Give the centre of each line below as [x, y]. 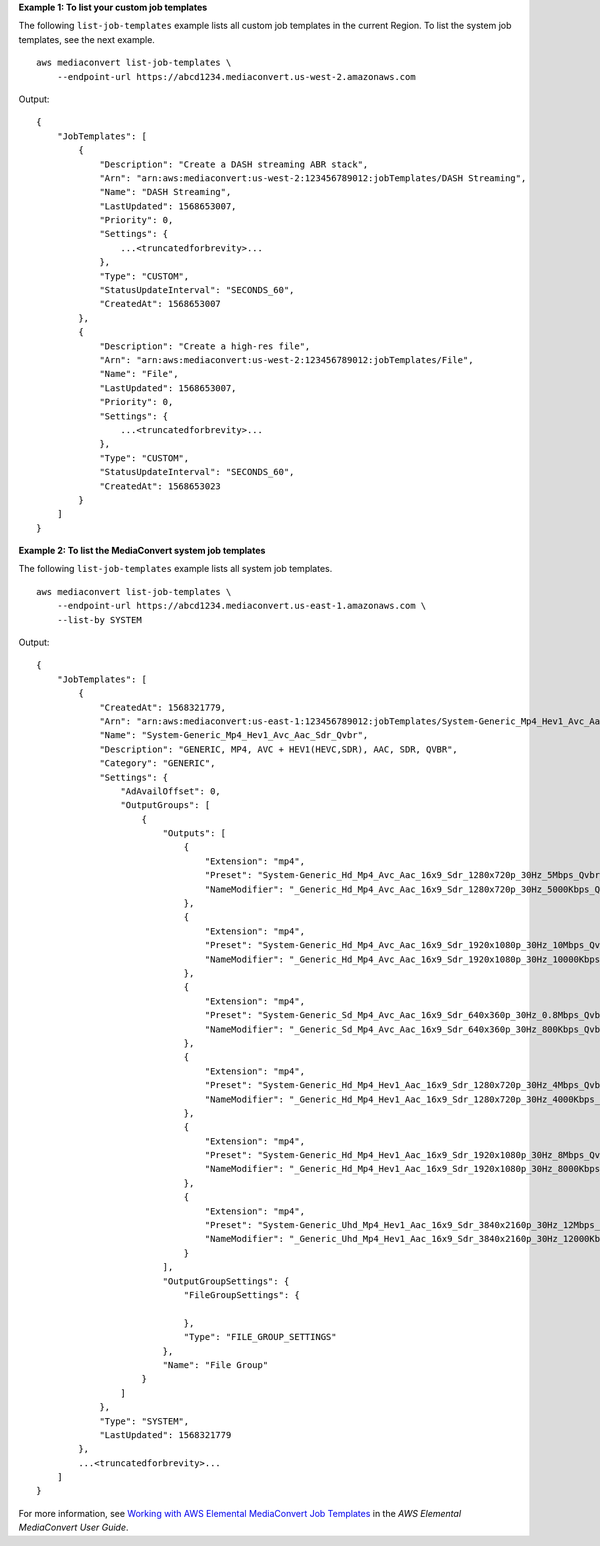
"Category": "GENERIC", [157, 763]
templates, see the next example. [86, 39]
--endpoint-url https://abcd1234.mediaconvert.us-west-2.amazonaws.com [236, 76]
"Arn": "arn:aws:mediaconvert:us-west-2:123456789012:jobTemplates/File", [286, 359]
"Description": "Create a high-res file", [205, 346]
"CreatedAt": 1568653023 [160, 486]
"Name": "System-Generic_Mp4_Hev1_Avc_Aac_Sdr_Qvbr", [234, 735]
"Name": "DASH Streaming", [165, 192]
